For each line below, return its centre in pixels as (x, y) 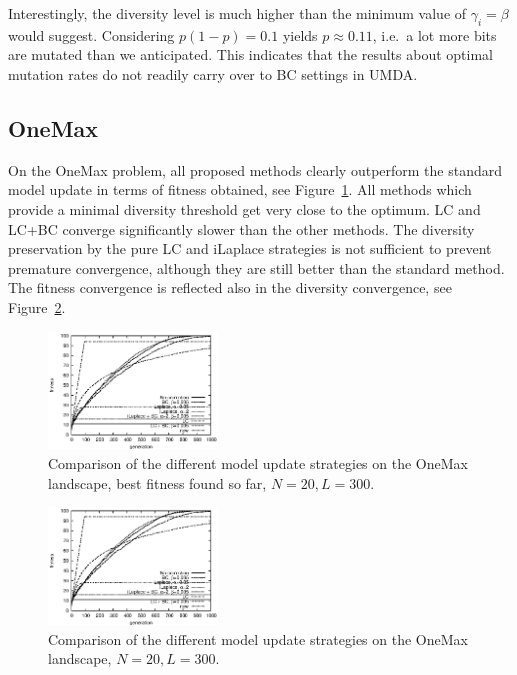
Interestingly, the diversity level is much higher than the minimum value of (237, 13)
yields (300, 34)
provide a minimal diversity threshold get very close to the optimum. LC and (244, 208)
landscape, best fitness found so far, (157, 482)
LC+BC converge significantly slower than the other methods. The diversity (241, 228)
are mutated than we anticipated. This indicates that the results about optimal (250, 54)
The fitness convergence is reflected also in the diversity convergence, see (230, 287)
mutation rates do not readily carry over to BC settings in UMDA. (213, 73)
